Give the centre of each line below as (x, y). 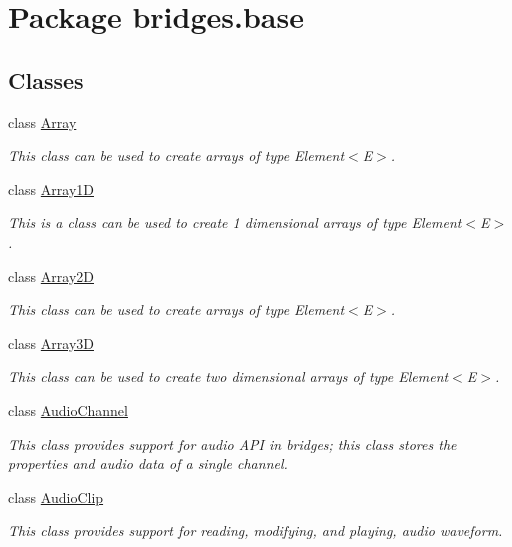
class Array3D (51, 342)
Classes (46, 79)
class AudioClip (56, 496)
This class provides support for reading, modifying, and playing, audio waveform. (255, 530)
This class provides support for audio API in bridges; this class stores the (232, 443)
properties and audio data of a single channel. (148, 463)
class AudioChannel (68, 409)
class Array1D (51, 188)
